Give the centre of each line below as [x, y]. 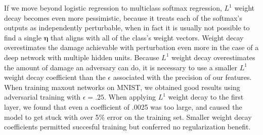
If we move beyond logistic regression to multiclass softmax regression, [113, 8]
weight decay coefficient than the [55, 77]
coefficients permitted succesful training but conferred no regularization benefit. [127, 127]
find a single [23, 37]
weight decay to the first [206, 97]
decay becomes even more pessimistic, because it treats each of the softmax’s [123, 17]
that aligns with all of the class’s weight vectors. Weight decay [147, 37]
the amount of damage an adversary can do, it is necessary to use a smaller [121, 67]
